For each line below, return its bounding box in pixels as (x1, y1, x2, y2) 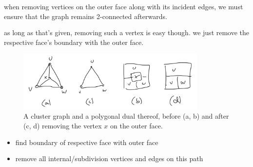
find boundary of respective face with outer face (15, 137, 158, 147)
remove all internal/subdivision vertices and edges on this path (15, 153, 203, 164)
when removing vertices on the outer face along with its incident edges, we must (4, 1, 243, 11)
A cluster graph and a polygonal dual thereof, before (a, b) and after (23, 111, 229, 121)
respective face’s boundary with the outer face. (4, 37, 144, 47)
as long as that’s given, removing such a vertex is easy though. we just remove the (4, 27, 250, 38)
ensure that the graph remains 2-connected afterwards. (4, 11, 167, 21)
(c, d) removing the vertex (23, 120, 102, 130)
